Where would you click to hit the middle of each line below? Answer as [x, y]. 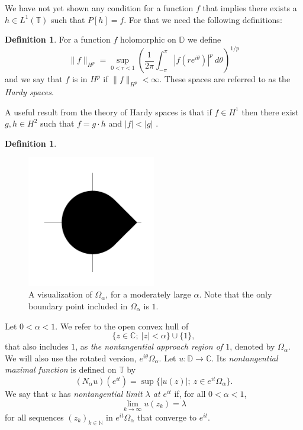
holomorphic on [148, 39]
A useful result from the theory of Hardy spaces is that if [108, 111]
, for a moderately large [148, 294]
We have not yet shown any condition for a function [99, 8]
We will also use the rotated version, [71, 358]
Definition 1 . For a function [58, 39]
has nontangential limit [101, 393]
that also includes [37, 346]
